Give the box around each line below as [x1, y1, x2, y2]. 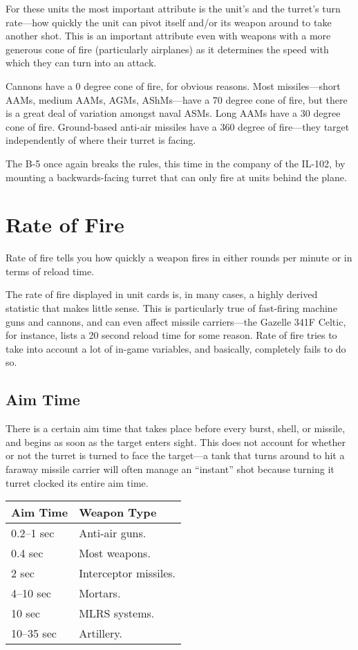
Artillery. [79, 625, 122, 642]
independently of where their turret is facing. [6, 133, 196, 147]
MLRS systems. [79, 605, 155, 622]
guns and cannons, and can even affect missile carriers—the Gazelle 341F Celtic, [6, 314, 346, 328]
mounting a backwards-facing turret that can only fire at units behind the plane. [6, 169, 347, 184]
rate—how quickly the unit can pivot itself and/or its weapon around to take [6, 15, 332, 29]
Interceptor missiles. [79, 565, 176, 582]
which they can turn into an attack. [6, 55, 157, 70]
